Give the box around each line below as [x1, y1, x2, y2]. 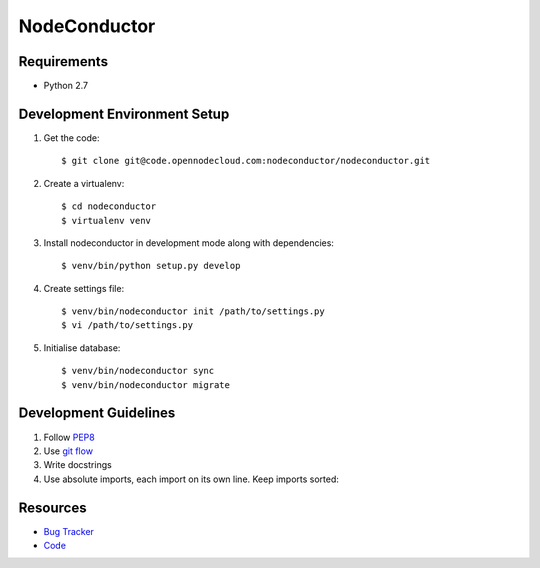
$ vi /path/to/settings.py [61, 320, 194, 331]
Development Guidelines [18, 405, 176, 422]
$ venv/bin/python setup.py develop [61, 260, 241, 272]
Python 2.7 [43, 80, 89, 92]
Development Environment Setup [18, 105, 230, 122]
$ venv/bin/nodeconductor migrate [61, 379, 230, 390]
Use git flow [43, 445, 94, 457]
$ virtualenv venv [61, 215, 152, 226]
